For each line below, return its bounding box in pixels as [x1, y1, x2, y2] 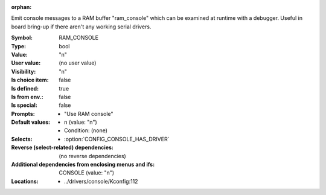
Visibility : [11, 68, 36, 75]
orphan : [11, 4, 32, 10]
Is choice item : [11, 76, 49, 84]
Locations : [11, 177, 39, 185]
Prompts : [11, 110, 36, 117]
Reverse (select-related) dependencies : [11, 144, 114, 151]
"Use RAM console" [64, 110, 113, 117]
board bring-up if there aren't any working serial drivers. [11, 23, 152, 30]
